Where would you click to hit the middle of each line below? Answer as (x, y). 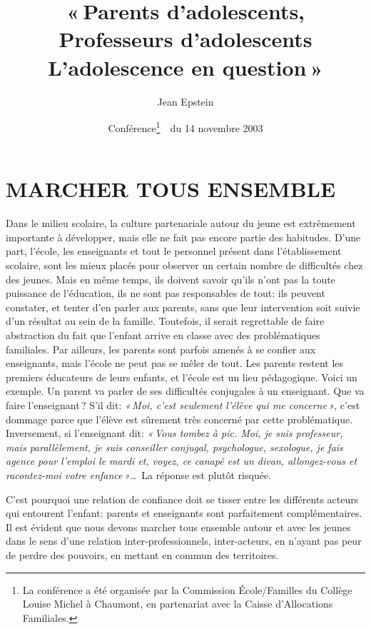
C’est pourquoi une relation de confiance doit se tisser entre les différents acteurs (182, 499)
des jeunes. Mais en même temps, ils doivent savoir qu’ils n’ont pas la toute (171, 279)
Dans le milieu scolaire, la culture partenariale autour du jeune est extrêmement (181, 223)
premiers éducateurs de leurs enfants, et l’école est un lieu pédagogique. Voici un (182, 377)
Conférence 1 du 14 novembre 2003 (185, 127)
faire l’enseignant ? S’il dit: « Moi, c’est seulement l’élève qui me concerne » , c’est (183, 405)
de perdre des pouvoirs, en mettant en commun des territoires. (142, 554)
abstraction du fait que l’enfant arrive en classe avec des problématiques (163, 335)
